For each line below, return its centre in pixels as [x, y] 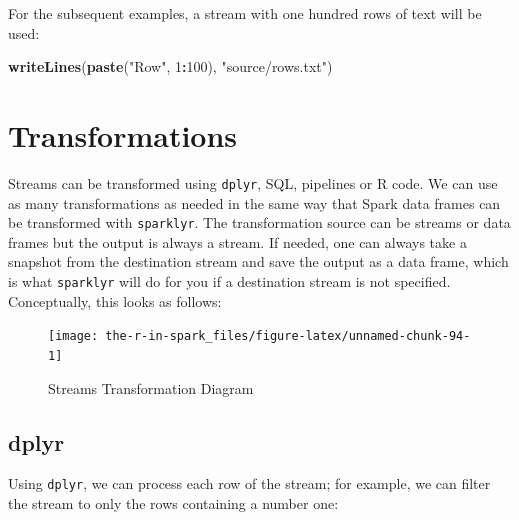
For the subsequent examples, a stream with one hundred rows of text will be [245, 13]
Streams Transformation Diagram [151, 387]
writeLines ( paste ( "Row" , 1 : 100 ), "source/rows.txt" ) [170, 66]
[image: [73, 336]
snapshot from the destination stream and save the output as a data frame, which [258, 261]
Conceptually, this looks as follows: [115, 300]
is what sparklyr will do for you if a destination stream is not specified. [229, 281]
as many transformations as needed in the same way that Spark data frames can [254, 202]
